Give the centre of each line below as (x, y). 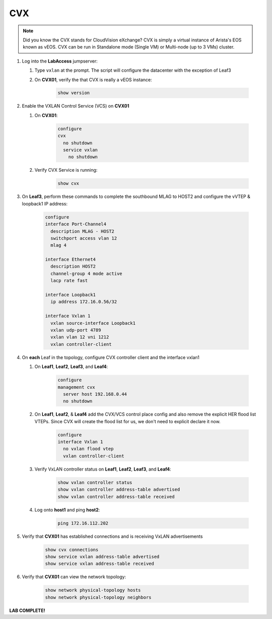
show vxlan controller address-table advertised (119, 489)
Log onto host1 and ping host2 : (67, 509)
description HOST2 (73, 267)
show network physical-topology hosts (93, 590)
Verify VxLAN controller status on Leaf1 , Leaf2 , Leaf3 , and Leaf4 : (103, 469)
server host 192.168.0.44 (95, 394)
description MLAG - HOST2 (82, 231)
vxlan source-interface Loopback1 (93, 323)
